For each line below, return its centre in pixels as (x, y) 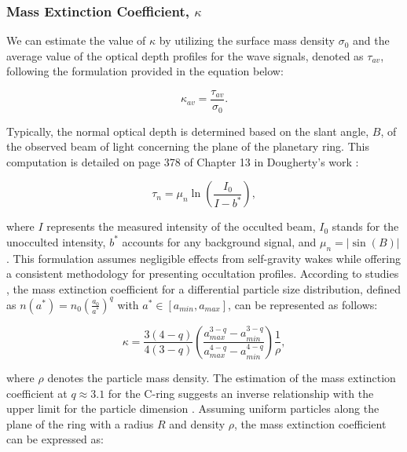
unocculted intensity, (56, 241)
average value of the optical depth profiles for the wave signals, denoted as (185, 55)
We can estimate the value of (76, 40)
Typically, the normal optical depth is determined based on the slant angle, (188, 131)
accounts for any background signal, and (219, 241)
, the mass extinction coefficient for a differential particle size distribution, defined (204, 288)
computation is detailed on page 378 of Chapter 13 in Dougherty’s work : (183, 161)
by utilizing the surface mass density (247, 40)
